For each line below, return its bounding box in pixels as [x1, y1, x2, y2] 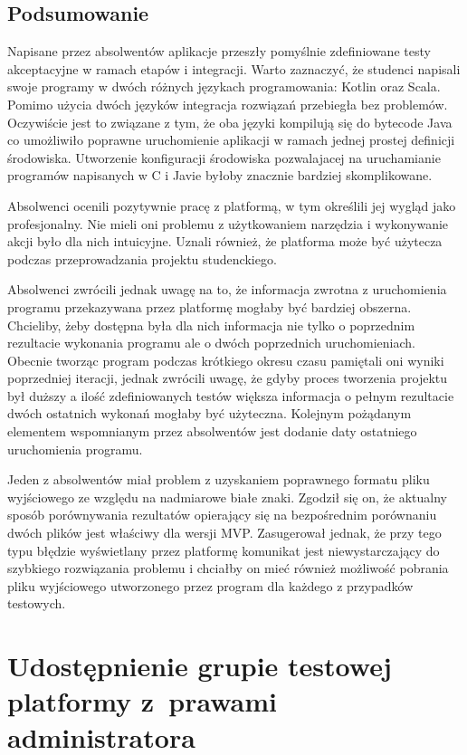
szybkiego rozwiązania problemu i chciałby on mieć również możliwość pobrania [7, 559, 449, 578]
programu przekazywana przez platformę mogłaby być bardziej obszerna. [7, 297, 412, 316]
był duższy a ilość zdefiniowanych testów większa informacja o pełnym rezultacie [7, 386, 454, 405]
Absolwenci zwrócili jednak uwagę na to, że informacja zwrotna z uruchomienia [7, 280, 447, 299]
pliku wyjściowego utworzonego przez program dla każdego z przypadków [7, 576, 414, 595]
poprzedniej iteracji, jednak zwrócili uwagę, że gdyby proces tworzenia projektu [7, 368, 448, 387]
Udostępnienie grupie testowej [7, 647, 392, 684]
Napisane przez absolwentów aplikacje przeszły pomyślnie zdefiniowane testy [7, 42, 431, 61]
